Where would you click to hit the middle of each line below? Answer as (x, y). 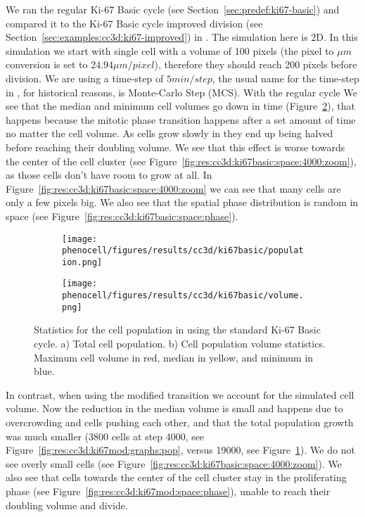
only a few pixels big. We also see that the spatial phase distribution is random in (182, 202)
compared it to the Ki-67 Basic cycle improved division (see (134, 23)
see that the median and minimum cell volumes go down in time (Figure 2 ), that (180, 106)
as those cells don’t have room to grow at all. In (109, 175)
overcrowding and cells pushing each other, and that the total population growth (180, 422)
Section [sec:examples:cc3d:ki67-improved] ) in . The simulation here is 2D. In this (182, 37)
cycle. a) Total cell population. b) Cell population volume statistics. (180, 344)
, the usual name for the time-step (286, 78)
